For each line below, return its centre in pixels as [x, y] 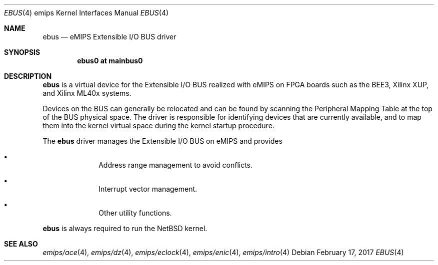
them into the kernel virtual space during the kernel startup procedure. [158, 126]
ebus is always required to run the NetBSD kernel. [125, 228]
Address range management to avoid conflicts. [176, 165]
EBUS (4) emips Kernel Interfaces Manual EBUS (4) [86, 13]
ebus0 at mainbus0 [110, 61]
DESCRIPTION [28, 76]
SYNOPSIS [22, 52]
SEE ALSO [21, 244]
